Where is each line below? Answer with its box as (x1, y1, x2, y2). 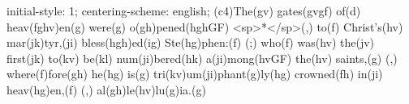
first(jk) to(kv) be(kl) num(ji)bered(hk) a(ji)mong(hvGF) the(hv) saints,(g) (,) (6, 49, 398, 66)
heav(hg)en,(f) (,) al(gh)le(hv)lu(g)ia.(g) (6, 81, 206, 98)
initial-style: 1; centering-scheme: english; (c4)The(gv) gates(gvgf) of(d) (6, 2, 361, 19)
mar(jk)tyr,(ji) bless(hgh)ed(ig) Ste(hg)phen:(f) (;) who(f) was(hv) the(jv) (6, 34, 375, 51)
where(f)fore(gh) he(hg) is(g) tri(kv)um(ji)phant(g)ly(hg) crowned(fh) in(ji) (6, 65, 383, 82)
